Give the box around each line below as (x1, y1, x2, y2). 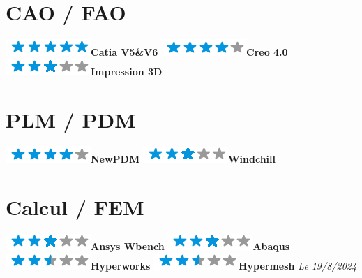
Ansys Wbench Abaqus (91, 239, 290, 254)
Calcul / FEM (6, 193, 144, 221)
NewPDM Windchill (91, 152, 276, 166)
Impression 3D (91, 64, 163, 78)
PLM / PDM (6, 105, 136, 133)
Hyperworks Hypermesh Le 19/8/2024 (91, 258, 357, 272)
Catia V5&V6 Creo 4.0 (91, 45, 288, 59)
